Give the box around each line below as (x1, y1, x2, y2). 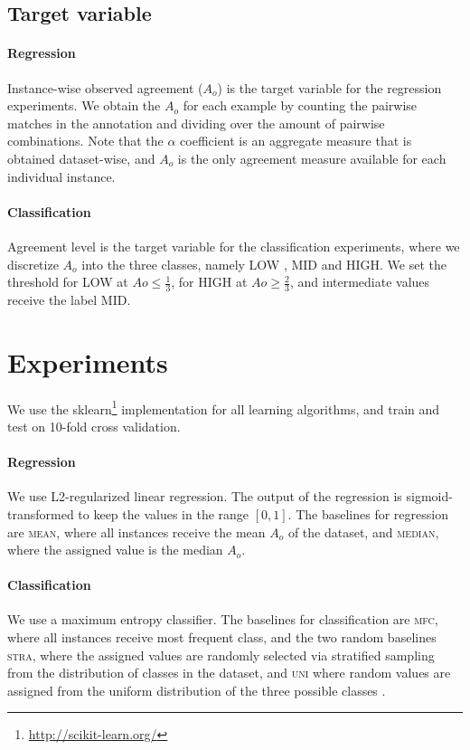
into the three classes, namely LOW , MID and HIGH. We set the (81, 254, 446, 273)
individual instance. (7, 166, 116, 185)
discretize (7, 254, 59, 273)
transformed (7, 504, 74, 523)
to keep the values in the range (78, 504, 249, 523)
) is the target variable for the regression (217, 78, 442, 97)
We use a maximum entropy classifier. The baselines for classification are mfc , (7, 610, 438, 629)
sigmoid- (406, 487, 453, 506)
